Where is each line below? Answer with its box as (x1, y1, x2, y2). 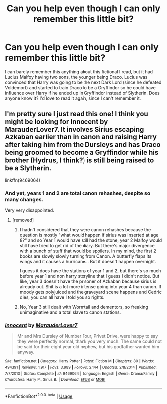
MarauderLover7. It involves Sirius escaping (5, 125, 144, 134)
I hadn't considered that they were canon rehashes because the (19, 227, 151, 233)
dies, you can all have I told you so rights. (19, 294, 105, 300)
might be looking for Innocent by (5, 118, 108, 126)
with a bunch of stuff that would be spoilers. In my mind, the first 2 (19, 248, 157, 254)
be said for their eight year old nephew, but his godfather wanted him (17, 344, 160, 350)
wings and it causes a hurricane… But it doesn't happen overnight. (19, 259, 156, 265)
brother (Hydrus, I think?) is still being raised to (5, 156, 154, 165)
